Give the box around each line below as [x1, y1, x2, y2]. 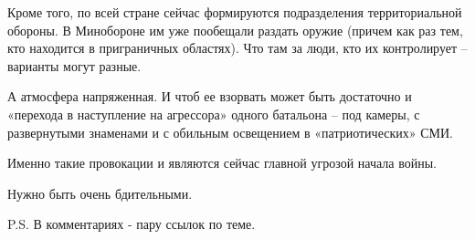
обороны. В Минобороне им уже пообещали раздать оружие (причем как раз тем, [7, 20, 463, 39]
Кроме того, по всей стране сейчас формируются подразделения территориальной [7, 3, 462, 21]
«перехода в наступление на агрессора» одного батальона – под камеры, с [7, 104, 420, 123]
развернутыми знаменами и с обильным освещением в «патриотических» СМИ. [7, 122, 453, 141]
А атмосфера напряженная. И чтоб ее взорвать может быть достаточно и [7, 87, 412, 106]
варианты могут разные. [7, 56, 142, 75]
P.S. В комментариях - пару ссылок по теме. [7, 214, 256, 234]
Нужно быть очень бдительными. [7, 183, 193, 203]
